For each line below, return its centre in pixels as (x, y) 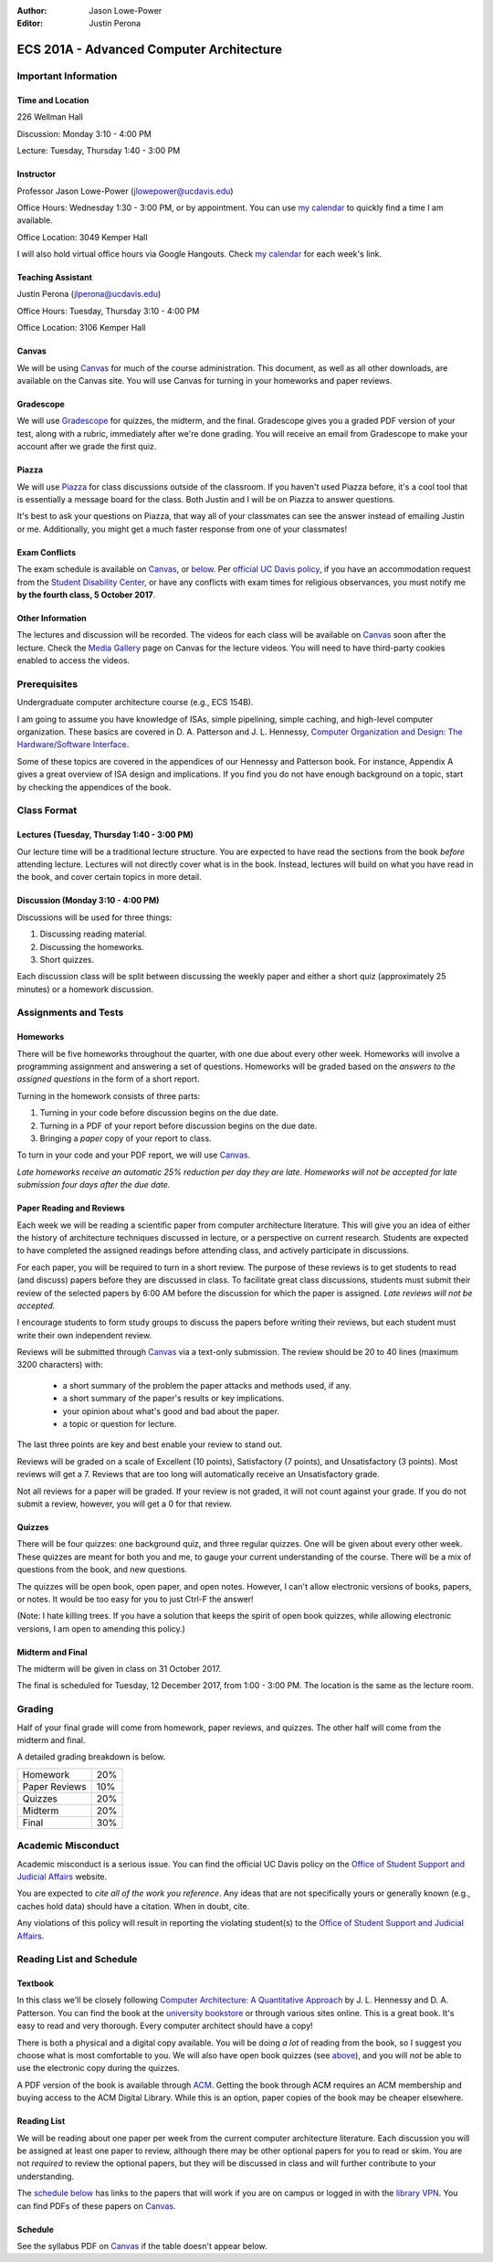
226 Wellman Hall (50, 117)
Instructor (37, 174)
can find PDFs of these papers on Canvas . (96, 2205)
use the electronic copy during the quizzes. (99, 2068)
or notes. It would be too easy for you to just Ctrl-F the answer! (136, 1599)
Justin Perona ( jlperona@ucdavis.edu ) (89, 294)
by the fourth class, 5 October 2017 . (86, 595)
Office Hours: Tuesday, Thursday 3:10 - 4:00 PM (108, 311)
